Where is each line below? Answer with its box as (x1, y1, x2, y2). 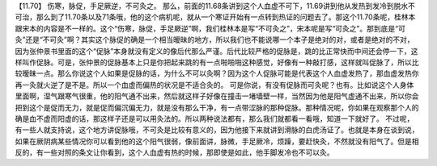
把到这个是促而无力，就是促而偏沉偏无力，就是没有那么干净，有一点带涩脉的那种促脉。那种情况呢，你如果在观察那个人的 (15, 102, 419, 112)
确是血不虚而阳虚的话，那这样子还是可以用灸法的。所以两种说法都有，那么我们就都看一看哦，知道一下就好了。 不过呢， (15, 114, 414, 123)
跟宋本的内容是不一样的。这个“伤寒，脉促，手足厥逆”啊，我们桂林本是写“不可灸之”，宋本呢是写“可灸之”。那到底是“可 (15, 23, 406, 33)
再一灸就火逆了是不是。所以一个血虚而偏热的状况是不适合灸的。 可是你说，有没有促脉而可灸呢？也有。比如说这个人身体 (15, 80, 414, 89)
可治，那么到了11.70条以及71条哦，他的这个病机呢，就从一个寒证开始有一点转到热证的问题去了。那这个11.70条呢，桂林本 (15, 12, 416, 22)
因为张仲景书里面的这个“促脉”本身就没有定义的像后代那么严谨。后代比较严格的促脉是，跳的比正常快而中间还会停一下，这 (15, 46, 418, 56)
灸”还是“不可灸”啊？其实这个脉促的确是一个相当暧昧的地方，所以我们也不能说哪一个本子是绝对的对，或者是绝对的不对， (15, 35, 414, 44)
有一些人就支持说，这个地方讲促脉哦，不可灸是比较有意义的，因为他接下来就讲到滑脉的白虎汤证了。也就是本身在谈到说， (15, 125, 419, 135)
